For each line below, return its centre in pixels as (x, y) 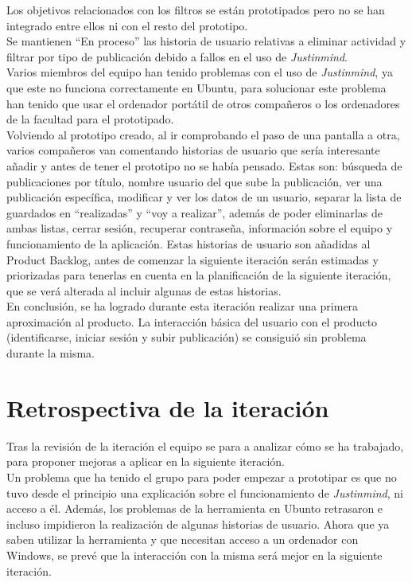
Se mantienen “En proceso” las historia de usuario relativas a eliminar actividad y (206, 41)
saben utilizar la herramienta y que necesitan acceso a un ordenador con (183, 539)
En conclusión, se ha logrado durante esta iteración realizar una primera (183, 306)
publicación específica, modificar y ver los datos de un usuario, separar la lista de (204, 197)
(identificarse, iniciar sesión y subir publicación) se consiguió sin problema (187, 337)
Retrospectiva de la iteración (168, 407)
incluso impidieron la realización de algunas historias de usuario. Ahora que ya (198, 523)
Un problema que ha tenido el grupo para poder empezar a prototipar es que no (202, 477)
